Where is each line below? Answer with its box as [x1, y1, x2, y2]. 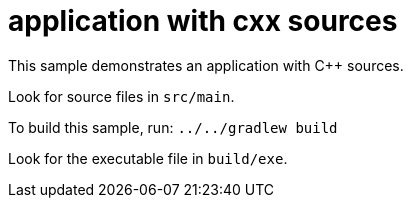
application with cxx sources [8, 4, 398, 38]
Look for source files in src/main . [8, 87, 235, 105]
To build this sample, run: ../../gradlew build [8, 118, 338, 136]
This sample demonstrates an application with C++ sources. [8, 56, 404, 74]
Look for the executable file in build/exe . [8, 149, 288, 167]
